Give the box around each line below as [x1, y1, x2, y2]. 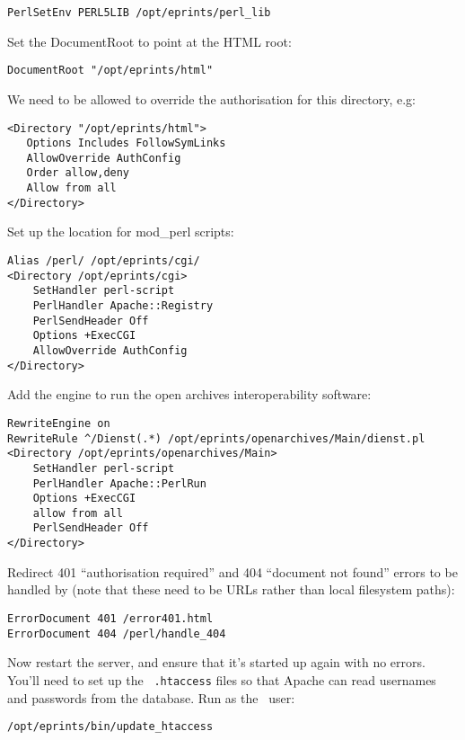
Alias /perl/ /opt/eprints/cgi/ [7, 254, 200, 268]
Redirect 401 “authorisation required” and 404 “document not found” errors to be [7, 562, 458, 581]
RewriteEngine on [7, 416, 110, 430]
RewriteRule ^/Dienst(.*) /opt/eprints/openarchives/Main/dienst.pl [7, 432, 426, 445]
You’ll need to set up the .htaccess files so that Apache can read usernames [7, 670, 436, 689]
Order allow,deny [26, 166, 130, 180]
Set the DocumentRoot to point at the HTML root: [7, 31, 292, 50]
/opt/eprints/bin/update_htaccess [7, 720, 214, 734]
